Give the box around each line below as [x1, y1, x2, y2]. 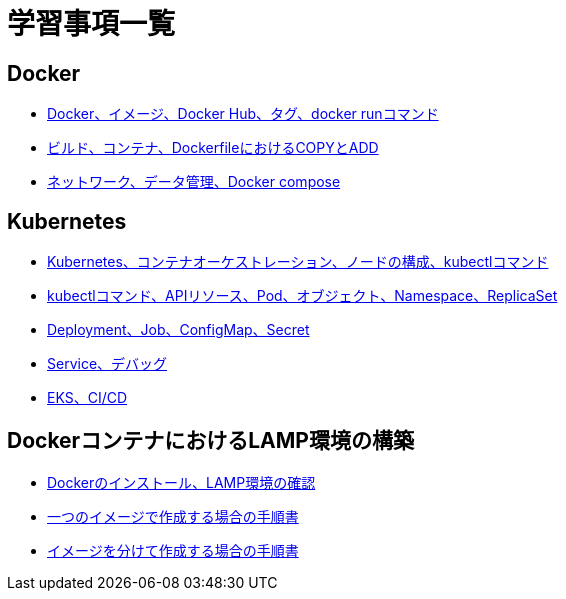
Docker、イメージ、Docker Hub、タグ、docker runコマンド [47, 105, 439, 123]
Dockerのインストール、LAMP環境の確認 [47, 473, 316, 491]
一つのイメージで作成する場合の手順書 [47, 507, 299, 525]
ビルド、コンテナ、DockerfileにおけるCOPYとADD [47, 139, 379, 157]
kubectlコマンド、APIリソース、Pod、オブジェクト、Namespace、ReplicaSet [47, 287, 558, 305]
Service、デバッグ [47, 355, 168, 373]
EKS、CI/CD [47, 389, 128, 407]
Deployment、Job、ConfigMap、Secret [47, 321, 310, 339]
